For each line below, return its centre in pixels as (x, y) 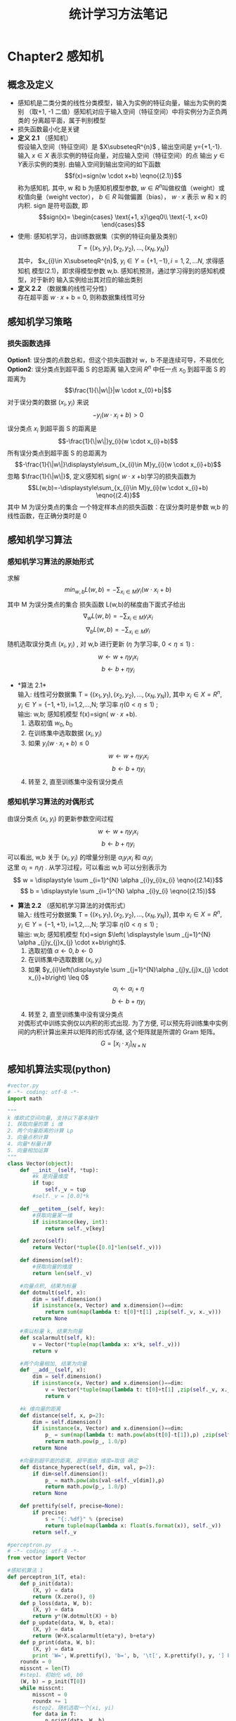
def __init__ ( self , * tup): (59, 1170)
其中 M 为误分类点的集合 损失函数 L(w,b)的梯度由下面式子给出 (97, 604)
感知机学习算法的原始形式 (51, 562)
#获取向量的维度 (52, 1267)
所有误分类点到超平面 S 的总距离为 (57, 453)
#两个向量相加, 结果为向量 (53, 1364)
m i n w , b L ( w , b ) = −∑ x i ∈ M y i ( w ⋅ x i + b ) (118, 591)
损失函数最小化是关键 (48, 129)
